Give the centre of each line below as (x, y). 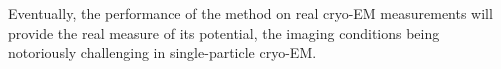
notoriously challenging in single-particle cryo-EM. (162, 52)
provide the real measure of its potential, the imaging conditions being (224, 32)
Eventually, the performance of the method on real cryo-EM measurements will (250, 13)
